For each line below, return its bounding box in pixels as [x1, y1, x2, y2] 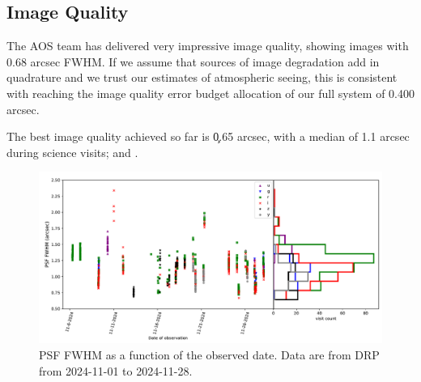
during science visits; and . [6, 143, 138, 160]
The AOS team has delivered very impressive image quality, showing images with [6, 37, 409, 54]
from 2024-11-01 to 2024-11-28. [39, 362, 193, 379]
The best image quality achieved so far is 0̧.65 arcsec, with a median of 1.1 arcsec [6, 128, 410, 145]
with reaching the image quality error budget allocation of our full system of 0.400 [6, 84, 415, 101]
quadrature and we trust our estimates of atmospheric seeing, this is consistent [6, 69, 398, 86]
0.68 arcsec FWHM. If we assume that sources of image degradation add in [6, 53, 380, 70]
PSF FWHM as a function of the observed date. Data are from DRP [39, 346, 380, 363]
